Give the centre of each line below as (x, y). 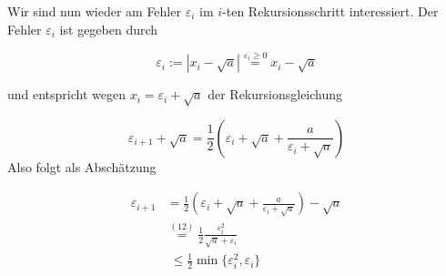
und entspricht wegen (67, 94)
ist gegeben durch (109, 29)
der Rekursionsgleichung (275, 94)
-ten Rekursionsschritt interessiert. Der (330, 11)
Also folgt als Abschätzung (82, 166)
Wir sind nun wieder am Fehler (94, 11)
